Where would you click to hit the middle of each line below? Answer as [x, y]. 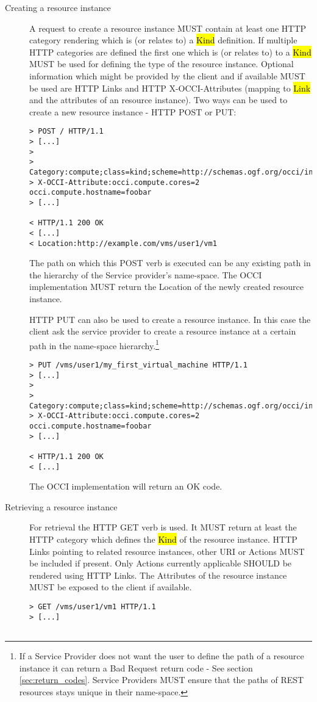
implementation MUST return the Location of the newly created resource [167, 287]
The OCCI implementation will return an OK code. [126, 486]
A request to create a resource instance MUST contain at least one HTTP [168, 28]
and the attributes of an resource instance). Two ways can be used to [158, 100]
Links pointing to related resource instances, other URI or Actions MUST [167, 551]
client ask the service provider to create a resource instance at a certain [163, 331]
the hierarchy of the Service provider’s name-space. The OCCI [146, 274]
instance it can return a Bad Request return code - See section [136, 668]
